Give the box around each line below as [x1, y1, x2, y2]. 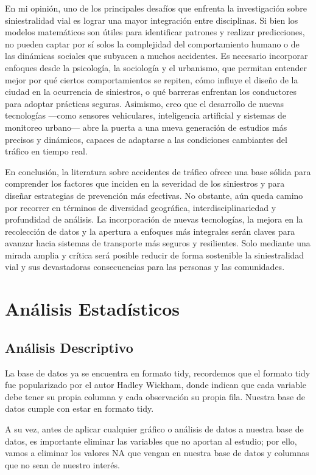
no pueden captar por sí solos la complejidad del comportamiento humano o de [5, 37, 300, 50]
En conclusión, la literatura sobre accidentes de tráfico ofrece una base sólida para [5, 165, 311, 178]
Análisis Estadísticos [5, 296, 180, 321]
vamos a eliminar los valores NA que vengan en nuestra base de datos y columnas [5, 446, 309, 459]
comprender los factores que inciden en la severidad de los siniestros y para [5, 177, 285, 190]
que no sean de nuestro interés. [5, 458, 120, 471]
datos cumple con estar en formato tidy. [5, 402, 154, 415]
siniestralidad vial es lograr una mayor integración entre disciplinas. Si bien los [5, 13, 298, 26]
